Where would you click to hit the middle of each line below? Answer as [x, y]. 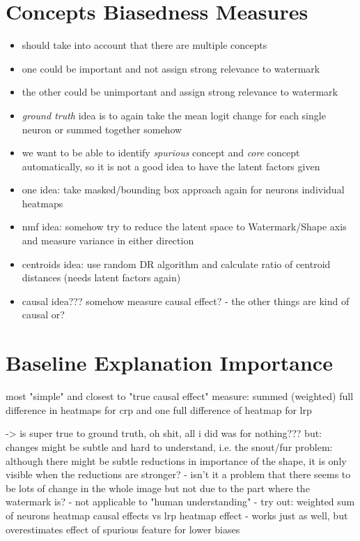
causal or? [43, 314]
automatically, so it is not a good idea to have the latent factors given [171, 166]
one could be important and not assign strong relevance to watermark [171, 68]
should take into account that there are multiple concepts [144, 45]
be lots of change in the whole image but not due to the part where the [158, 488]
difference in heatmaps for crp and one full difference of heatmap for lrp [159, 409]
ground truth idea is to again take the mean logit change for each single [174, 115]
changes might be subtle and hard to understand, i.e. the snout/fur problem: [169, 446]
